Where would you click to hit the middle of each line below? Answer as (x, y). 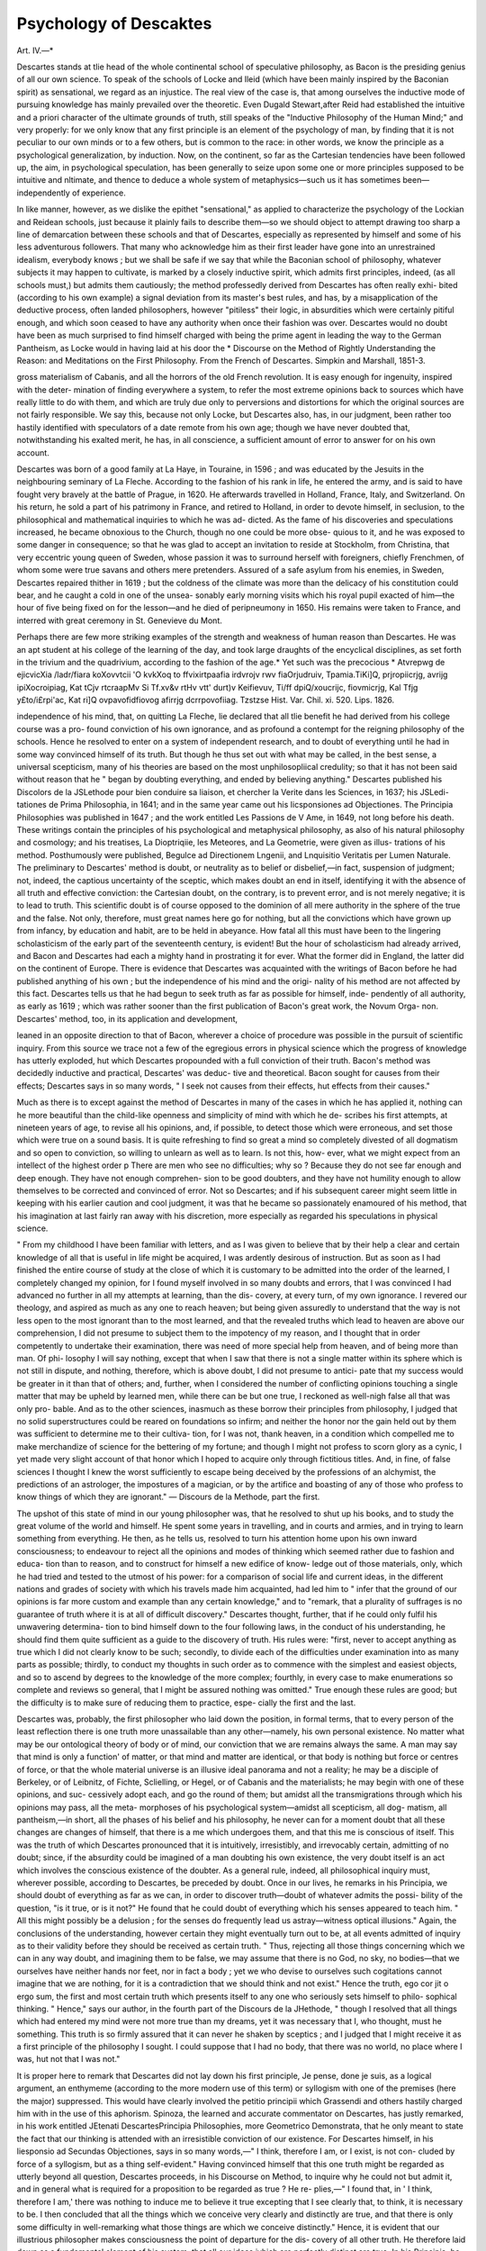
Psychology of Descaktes (114, 23)
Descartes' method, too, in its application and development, (127, 1018)
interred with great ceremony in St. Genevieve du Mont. (119, 620)
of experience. (99, 193)
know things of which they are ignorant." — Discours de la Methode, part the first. (168, 1497)
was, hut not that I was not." (68, 2059)
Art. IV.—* (35, 50)
